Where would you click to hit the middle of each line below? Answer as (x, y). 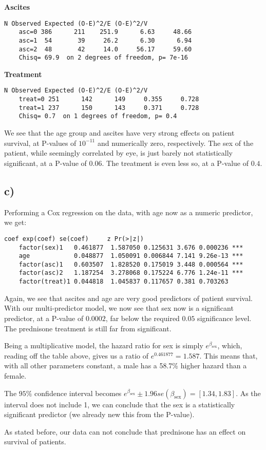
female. (15, 375)
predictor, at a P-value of (44, 318)
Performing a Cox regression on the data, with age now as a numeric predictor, (129, 212)
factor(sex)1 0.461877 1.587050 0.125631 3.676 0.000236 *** (131, 247)
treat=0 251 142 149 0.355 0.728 (109, 99)
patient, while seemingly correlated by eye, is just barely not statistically (118, 153)
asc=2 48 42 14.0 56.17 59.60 (105, 49)
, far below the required (142, 318)
